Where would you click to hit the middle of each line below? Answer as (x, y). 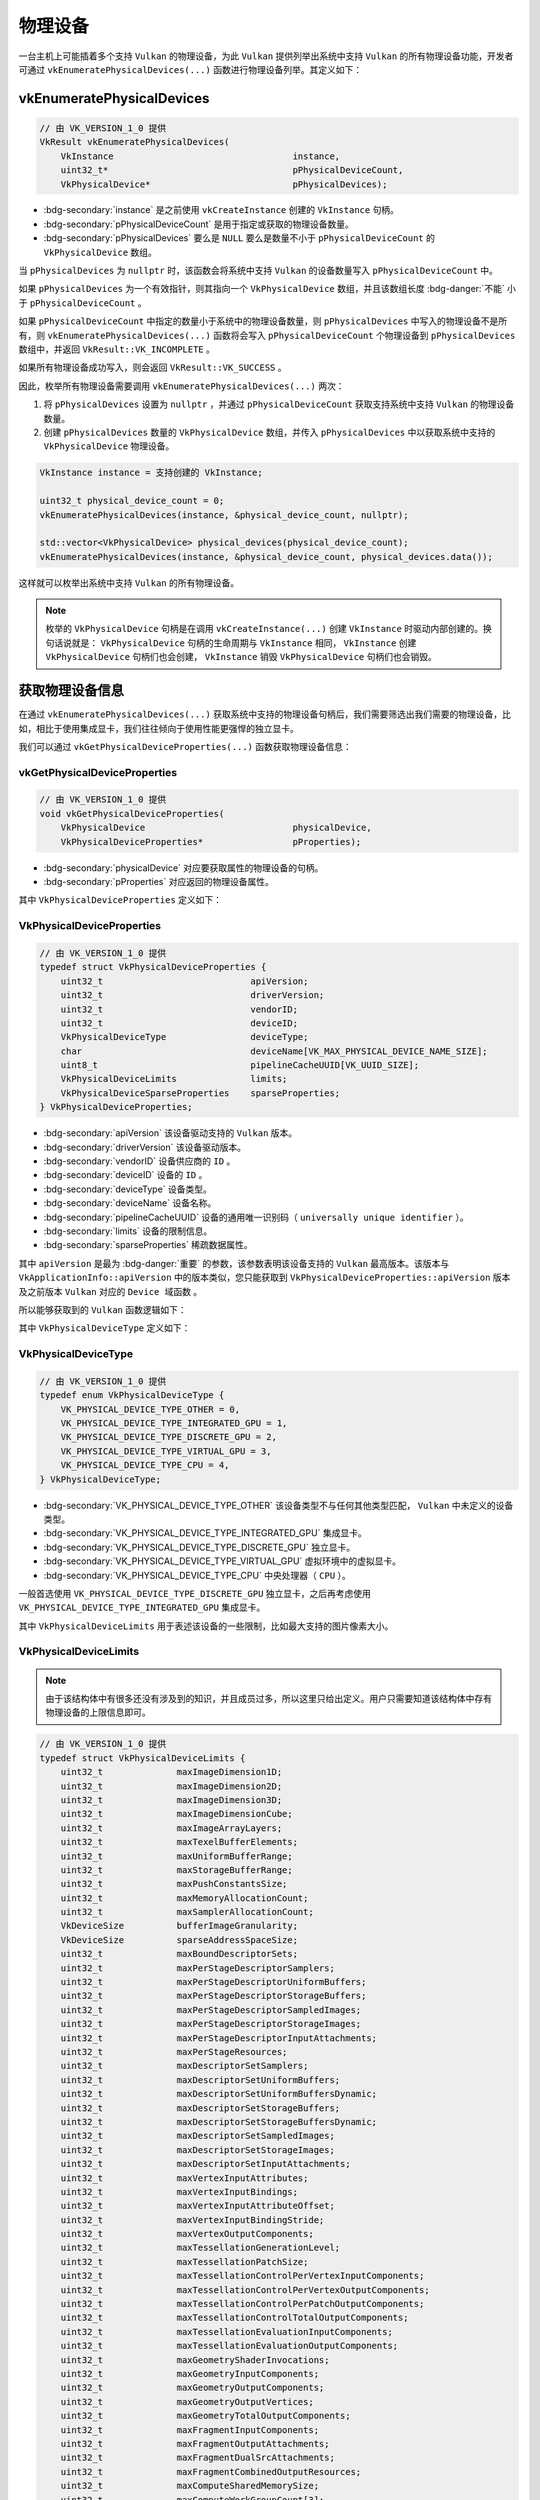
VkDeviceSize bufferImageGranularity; (179, 1926)
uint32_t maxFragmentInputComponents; (190, 2429)
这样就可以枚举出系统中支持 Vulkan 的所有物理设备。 (129, 582)
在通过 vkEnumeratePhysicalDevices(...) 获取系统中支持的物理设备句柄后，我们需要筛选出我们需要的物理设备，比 (265, 714)
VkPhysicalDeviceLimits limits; (174, 1079)
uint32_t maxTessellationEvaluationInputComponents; (227, 2331)
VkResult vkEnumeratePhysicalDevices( (134, 142)
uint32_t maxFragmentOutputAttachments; (195, 2443)
